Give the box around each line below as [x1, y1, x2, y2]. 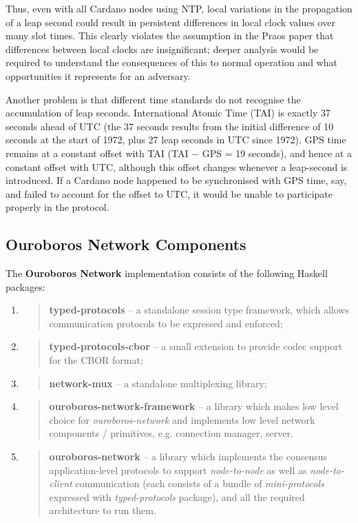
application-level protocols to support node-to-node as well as [49, 462, 307, 477]
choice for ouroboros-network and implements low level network [49, 412, 315, 427]
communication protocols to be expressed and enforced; [49, 316, 283, 330]
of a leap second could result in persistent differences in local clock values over [6, 14, 335, 29]
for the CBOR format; [49, 353, 143, 367]
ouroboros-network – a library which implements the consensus [49, 449, 328, 464]
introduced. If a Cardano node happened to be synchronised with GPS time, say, [6, 173, 347, 187]
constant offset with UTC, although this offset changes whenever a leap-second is [6, 159, 348, 174]
